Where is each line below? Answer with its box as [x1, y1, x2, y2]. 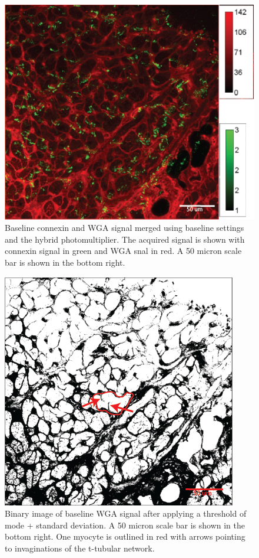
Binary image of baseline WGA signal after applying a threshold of [5, 507, 247, 520]
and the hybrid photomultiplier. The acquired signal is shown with [5, 233, 245, 245]
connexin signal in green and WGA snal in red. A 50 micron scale [5, 244, 242, 257]
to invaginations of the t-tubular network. [5, 542, 155, 554]
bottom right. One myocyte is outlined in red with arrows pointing [5, 530, 245, 543]
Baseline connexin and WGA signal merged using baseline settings [5, 221, 244, 234]
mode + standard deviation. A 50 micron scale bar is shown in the [5, 518, 245, 531]
